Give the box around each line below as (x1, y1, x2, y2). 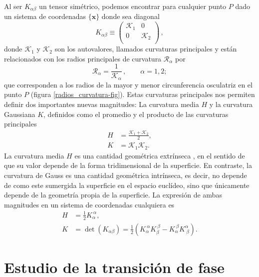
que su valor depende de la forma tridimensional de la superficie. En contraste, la (4, 160, 252, 170)
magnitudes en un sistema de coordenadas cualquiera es (4, 199, 175, 209)
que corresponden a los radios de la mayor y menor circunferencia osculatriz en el (4, 79, 253, 89)
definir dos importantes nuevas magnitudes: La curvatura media (4, 99, 199, 109)
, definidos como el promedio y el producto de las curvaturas (43, 108, 229, 119)
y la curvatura (209, 99, 253, 109)
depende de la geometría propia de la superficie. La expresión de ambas (4, 189, 222, 200)
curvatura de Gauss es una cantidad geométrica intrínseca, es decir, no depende (4, 170, 247, 180)
